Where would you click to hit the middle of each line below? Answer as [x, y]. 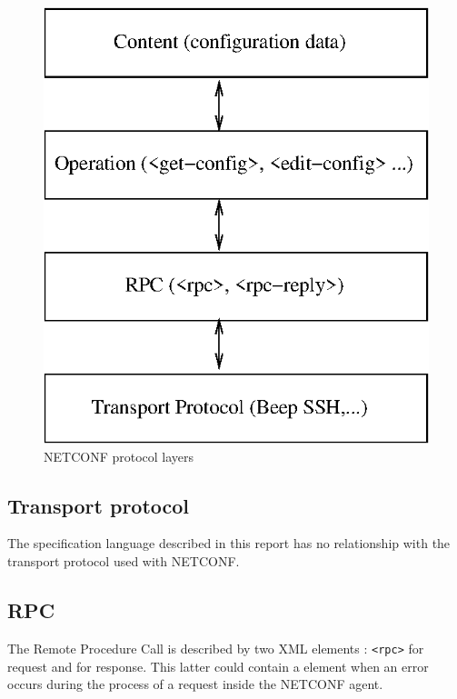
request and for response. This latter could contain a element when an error [218, 666]
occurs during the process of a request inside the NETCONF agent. [195, 684]
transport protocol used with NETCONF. [124, 561]
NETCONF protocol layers [119, 456]
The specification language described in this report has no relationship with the [229, 543]
